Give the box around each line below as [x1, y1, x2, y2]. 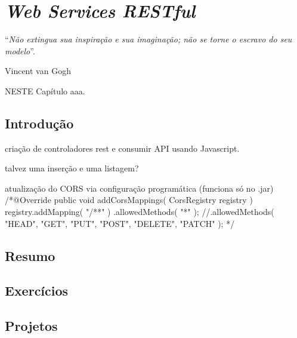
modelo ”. [5, 44, 35, 57]
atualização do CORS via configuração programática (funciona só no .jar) [5, 182, 274, 194]
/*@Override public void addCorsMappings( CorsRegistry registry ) [5, 193, 253, 206]
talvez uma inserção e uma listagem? [5, 162, 139, 174]
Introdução [5, 113, 74, 132]
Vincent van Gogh [5, 64, 71, 77]
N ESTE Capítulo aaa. [5, 84, 85, 97]
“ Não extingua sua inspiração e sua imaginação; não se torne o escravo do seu [5, 33, 292, 45]
